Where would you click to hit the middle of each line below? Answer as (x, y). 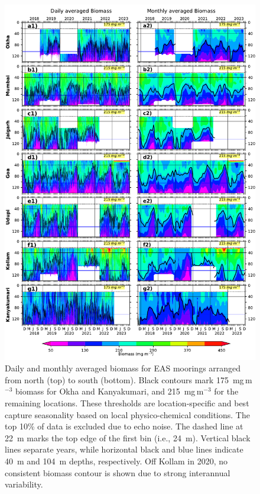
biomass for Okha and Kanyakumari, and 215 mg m (109, 391)
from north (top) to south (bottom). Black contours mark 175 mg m (129, 379)
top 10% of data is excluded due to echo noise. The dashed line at (124, 426)
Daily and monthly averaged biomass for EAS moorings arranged (123, 368)
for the (226, 391)
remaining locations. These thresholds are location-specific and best (127, 403)
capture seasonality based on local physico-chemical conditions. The (127, 414)
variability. (24, 484)
